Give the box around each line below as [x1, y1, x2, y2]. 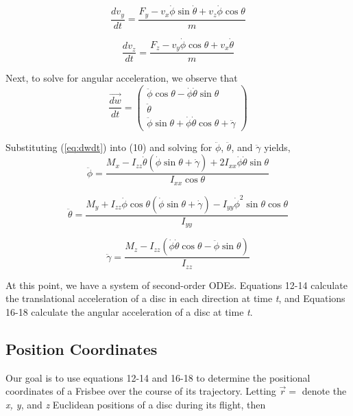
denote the [302, 384, 347, 398]
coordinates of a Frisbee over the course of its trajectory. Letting [5, 384, 276, 398]
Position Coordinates [5, 338, 158, 359]
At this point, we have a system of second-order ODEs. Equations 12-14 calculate [5, 277, 348, 292]
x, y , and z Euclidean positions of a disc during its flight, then [5, 397, 266, 411]
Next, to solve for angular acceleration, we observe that [5, 71, 238, 85]
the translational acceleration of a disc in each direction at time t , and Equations [5, 291, 345, 305]
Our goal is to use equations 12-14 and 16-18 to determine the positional [5, 370, 311, 384]
